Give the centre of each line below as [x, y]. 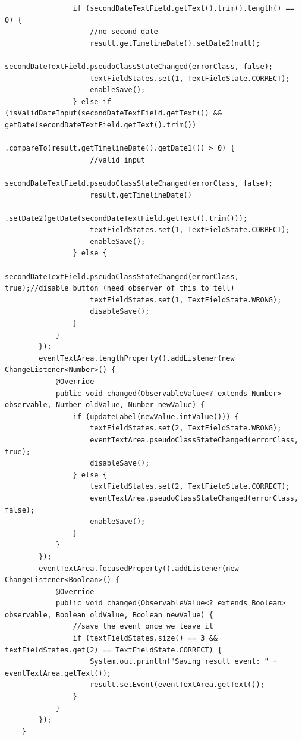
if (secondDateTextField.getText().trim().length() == [183, 8]
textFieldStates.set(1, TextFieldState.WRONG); [186, 300]
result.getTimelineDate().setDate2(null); [175, 43]
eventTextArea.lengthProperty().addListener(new [137, 358]
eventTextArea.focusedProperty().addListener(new [139, 568]
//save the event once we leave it [143, 627]
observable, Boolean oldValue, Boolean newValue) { [109, 615]
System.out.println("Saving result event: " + [184, 662]
